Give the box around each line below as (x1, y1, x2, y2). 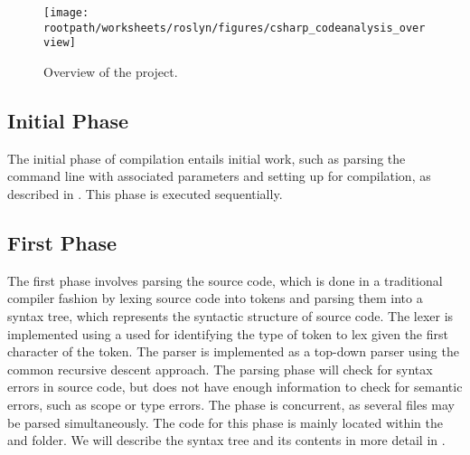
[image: (43, 6, 89, 19)
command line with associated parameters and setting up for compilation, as (7, 166, 431, 185)
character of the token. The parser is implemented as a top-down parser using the (7, 342, 459, 361)
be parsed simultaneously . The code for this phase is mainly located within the (7, 412, 443, 431)
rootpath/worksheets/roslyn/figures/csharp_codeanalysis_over (43, 21, 426, 34)
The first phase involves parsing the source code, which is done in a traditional (7, 270, 443, 289)
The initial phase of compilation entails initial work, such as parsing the (7, 148, 406, 167)
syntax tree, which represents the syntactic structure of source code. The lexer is (7, 306, 454, 325)
